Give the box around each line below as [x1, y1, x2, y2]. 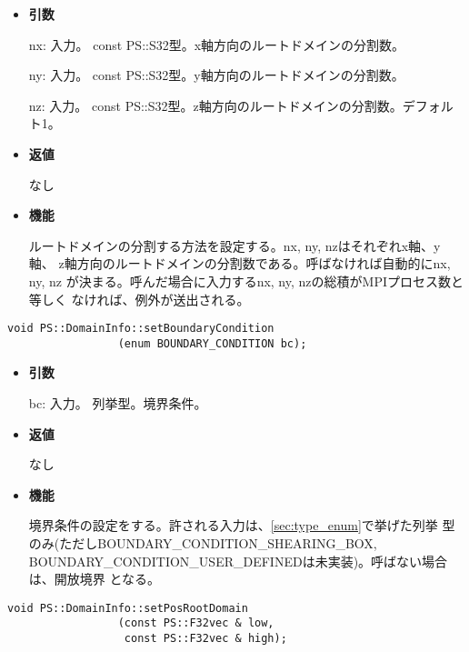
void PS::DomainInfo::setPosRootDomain [7, 601, 248, 615]
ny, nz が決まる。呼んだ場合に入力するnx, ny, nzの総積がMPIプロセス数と [28, 271, 464, 290]
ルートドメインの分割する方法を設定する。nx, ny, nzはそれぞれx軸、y [28, 236, 441, 255]
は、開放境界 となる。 [28, 569, 161, 588]
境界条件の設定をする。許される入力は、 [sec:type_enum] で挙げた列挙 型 [28, 516, 455, 535]
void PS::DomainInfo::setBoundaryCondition [7, 322, 274, 336]
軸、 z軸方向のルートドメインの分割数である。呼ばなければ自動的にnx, [28, 254, 451, 273]
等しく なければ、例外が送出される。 [28, 289, 250, 308]
